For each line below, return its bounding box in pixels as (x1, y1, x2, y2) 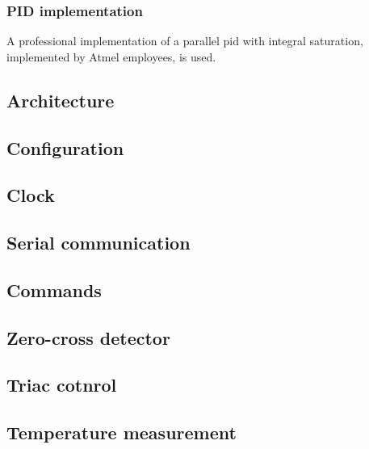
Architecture (6, 87, 115, 112)
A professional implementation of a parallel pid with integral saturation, (6, 32, 363, 49)
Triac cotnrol (6, 372, 117, 397)
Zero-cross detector (6, 325, 170, 350)
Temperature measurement (6, 420, 237, 445)
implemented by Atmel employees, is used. (6, 48, 216, 65)
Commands (6, 277, 102, 302)
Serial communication (6, 230, 191, 255)
